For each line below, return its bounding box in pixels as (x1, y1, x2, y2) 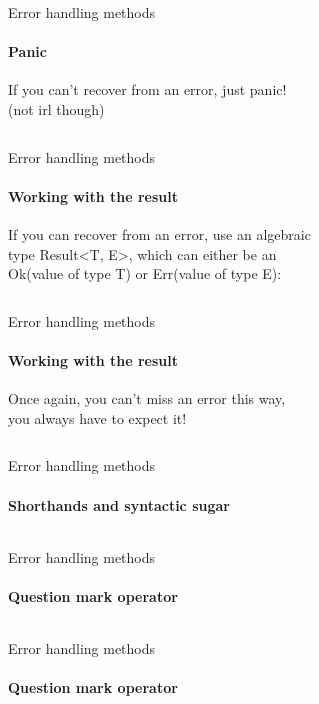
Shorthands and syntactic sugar (8, 494, 230, 515)
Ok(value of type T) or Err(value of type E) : (8, 263, 282, 284)
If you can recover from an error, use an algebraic (8, 223, 311, 244)
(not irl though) (8, 98, 105, 119)
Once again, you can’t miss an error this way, (8, 388, 286, 409)
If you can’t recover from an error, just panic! (8, 79, 287, 100)
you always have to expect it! (8, 407, 187, 428)
